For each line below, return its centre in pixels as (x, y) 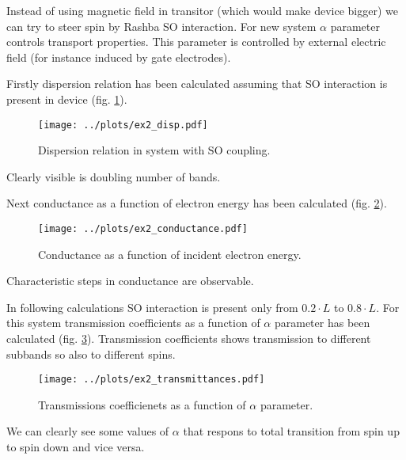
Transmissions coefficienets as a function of (142, 404)
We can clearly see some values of (88, 431)
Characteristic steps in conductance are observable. (130, 281)
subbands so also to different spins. (91, 354)
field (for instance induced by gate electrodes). (119, 57)
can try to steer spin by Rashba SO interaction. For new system (161, 26)
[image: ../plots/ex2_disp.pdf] (123, 125)
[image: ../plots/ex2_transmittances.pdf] (152, 380)
